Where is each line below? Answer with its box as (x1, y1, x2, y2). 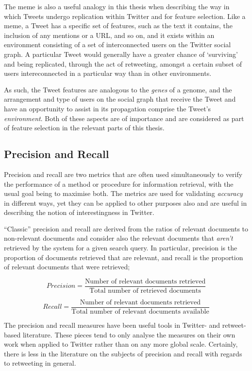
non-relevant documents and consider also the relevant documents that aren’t (4, 233, 233, 243)
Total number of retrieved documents (89, 287, 201, 294)
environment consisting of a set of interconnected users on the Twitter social (4, 39, 231, 50)
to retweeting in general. (4, 358, 76, 368)
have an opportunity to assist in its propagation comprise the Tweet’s (4, 103, 211, 113)
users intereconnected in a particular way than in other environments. (4, 68, 212, 78)
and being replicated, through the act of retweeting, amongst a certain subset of (4, 58, 242, 69)
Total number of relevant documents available (71, 308, 209, 315)
